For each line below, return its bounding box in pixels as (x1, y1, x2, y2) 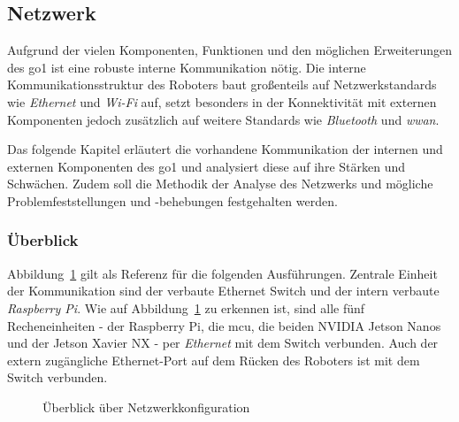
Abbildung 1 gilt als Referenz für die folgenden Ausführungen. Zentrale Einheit (7, 264, 438, 282)
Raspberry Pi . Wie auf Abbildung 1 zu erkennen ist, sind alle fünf (7, 298, 365, 317)
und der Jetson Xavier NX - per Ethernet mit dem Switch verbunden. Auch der (7, 334, 439, 352)
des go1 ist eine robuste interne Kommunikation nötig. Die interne (7, 58, 366, 76)
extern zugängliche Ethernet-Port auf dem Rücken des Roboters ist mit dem (7, 350, 420, 369)
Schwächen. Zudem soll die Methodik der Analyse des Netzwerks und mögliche (7, 174, 433, 193)
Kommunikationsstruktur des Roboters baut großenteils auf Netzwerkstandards (7, 75, 437, 94)
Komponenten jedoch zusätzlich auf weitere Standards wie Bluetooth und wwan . (7, 110, 440, 128)
